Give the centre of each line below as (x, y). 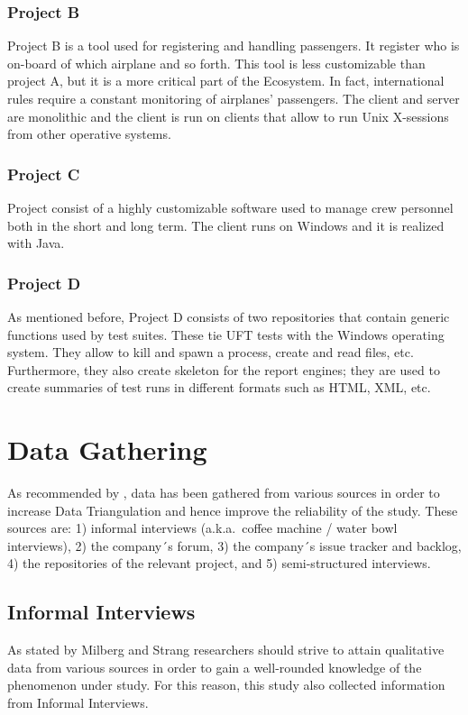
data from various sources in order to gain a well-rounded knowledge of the (215, 667)
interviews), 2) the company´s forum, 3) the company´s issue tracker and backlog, (234, 545)
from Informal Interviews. (78, 703)
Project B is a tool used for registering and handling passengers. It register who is (234, 46)
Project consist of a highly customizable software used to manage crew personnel (230, 207)
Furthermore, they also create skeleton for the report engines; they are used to (224, 369)
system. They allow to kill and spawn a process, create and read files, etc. (211, 352)
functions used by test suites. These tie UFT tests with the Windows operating (226, 334)
